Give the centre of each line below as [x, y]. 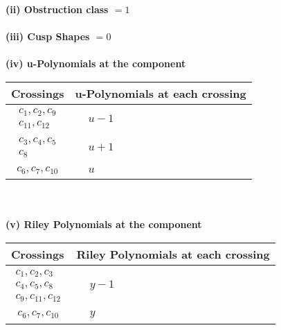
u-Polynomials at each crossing [161, 93]
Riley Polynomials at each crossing [173, 254]
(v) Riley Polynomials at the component [104, 224]
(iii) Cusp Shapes [48, 36]
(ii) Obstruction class [57, 9]
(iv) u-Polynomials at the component [96, 63]
